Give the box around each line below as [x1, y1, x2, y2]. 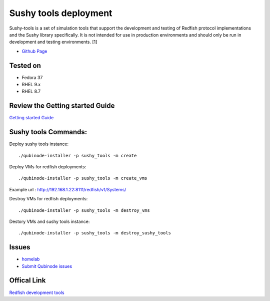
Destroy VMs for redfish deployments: [9, 196, 88, 202]
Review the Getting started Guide [9, 102, 115, 110]
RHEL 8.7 [21, 88, 41, 95]
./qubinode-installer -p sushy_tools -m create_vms [18, 175, 147, 181]
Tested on [9, 61, 41, 70]
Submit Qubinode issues [21, 263, 72, 269]
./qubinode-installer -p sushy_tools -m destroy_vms [18, 207, 150, 213]
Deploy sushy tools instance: [9, 141, 69, 147]
